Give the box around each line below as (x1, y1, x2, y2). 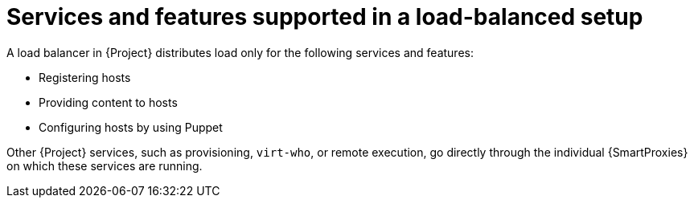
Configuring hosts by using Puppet (39, 120, 223, 134)
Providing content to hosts (39, 95, 178, 109)
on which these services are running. (6, 158, 203, 173)
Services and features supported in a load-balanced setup (6, 3, 643, 31)
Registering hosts (39, 70, 131, 84)
